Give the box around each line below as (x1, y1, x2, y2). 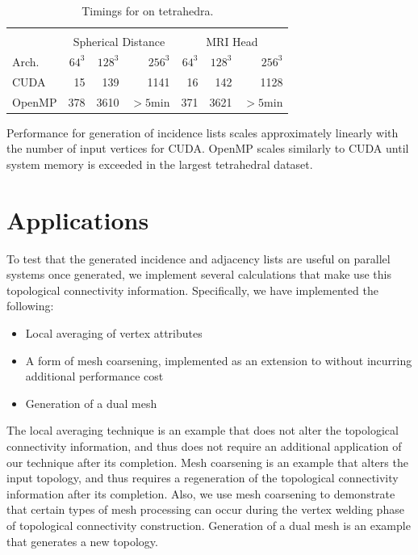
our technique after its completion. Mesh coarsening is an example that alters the (6, 453, 408, 470)
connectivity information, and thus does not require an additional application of (6, 437, 402, 454)
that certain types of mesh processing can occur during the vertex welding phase (6, 501, 404, 518)
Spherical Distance (73, 33, 165, 50)
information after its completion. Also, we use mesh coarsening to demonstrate (6, 485, 395, 502)
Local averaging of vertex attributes (25, 325, 203, 341)
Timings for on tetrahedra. (82, 2, 214, 19)
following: (6, 297, 54, 314)
